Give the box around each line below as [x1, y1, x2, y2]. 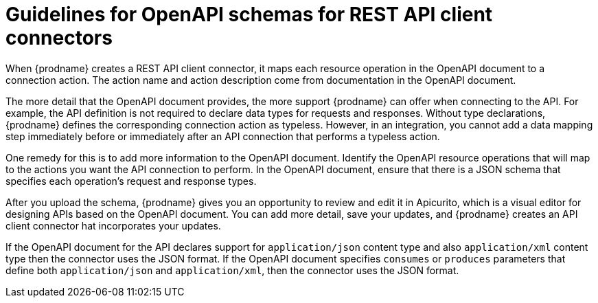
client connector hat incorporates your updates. [5, 219, 221, 232]
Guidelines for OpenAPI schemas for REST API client [5, 3, 493, 26]
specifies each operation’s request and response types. [5, 175, 257, 187]
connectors [5, 26, 113, 49]
